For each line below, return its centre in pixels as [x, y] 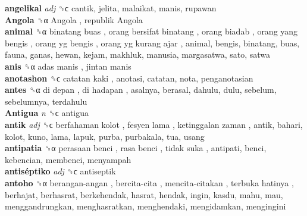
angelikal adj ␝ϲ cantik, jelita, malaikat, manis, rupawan [111, 8]
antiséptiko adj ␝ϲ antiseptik [60, 171]
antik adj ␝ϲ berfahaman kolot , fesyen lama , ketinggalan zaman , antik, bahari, [154, 124]
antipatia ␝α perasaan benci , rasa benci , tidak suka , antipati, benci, [136, 148]
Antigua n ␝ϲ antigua [47, 113]
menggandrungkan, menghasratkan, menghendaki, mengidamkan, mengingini [145, 206]
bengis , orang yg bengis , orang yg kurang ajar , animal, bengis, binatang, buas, [152, 43]
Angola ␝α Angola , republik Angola [74, 19]
